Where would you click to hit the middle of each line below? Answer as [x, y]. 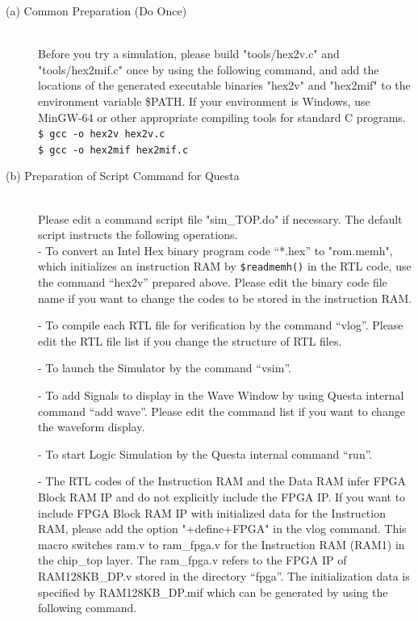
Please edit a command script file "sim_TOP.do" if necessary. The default [220, 218]
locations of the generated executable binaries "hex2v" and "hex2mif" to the [224, 85]
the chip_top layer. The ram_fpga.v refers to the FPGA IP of [192, 560]
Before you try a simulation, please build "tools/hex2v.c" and [189, 54]
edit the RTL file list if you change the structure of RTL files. [190, 340]
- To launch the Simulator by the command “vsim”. [165, 368]
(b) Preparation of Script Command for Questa [123, 176]
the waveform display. [92, 427]
